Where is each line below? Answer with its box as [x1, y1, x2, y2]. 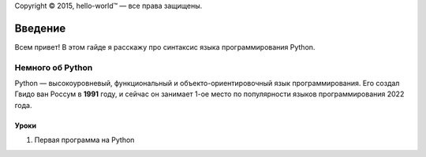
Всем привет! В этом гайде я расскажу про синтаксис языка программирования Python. [14, 42, 316, 51]
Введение [14, 21, 66, 35]
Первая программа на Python [34, 135, 135, 145]
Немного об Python [14, 62, 93, 73]
